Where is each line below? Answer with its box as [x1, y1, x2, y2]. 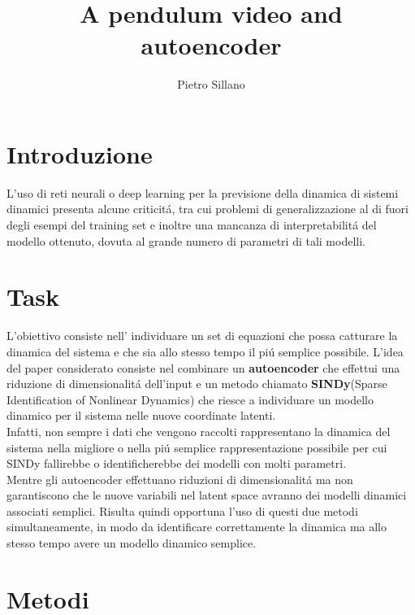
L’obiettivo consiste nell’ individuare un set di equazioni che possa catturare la [6, 327, 398, 344]
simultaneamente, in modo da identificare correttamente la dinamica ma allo [6, 518, 387, 535]
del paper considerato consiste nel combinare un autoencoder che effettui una [6, 359, 400, 376]
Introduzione [6, 137, 153, 170]
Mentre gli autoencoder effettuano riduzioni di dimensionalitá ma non [6, 470, 353, 487]
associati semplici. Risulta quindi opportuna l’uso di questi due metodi [6, 502, 358, 519]
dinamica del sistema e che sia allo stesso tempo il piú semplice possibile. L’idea [6, 342, 404, 360]
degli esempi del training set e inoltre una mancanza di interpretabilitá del [6, 216, 377, 233]
